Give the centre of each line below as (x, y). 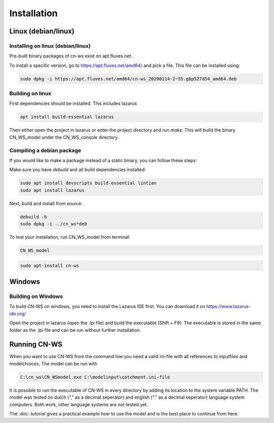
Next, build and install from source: (46, 203)
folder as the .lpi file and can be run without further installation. (75, 330)
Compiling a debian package (45, 150)
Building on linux (30, 94)
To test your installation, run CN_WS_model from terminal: (70, 237)
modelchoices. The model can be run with (53, 363)
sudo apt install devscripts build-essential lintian (88, 183)
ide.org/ (18, 314)
